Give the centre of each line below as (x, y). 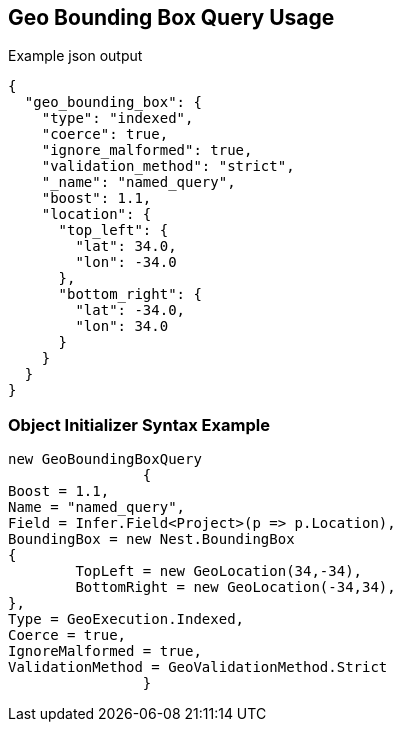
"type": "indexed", (117, 118)
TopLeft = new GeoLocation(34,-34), (219, 571)
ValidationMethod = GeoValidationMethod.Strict (198, 667)
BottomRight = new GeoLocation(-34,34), (235, 587)
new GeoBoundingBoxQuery (105, 459)
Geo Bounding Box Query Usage (171, 17)
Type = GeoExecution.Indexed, (126, 619)
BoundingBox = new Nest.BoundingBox (151, 539)
